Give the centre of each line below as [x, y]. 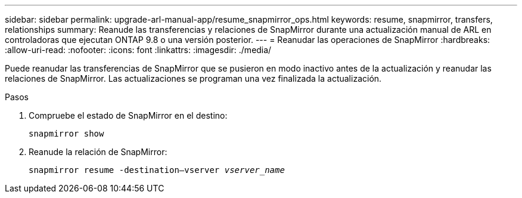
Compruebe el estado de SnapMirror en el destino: [128, 115]
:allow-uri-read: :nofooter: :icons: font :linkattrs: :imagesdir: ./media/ [138, 50]
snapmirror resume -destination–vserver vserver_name [157, 170]
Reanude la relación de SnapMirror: [98, 152]
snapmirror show [66, 134]
